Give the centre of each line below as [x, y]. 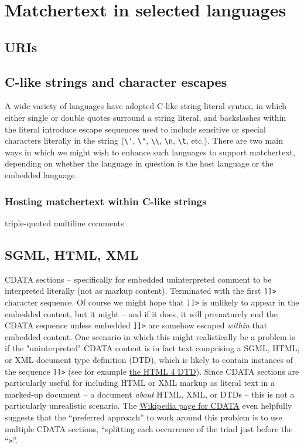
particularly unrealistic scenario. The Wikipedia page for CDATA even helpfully [148, 405]
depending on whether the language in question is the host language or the [139, 163]
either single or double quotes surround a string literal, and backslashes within [146, 117]
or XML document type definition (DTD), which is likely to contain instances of [149, 359]
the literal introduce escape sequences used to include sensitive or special [135, 129]
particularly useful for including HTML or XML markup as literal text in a [140, 383]
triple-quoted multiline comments [64, 223]
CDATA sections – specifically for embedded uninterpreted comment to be [138, 279]
